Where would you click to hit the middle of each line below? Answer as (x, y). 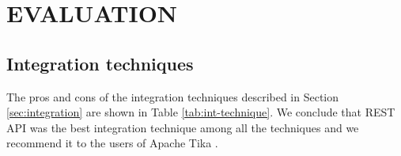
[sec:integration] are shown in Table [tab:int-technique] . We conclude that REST (201, 112)
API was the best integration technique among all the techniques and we (183, 127)
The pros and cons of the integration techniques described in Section (173, 96)
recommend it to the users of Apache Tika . (112, 143)
